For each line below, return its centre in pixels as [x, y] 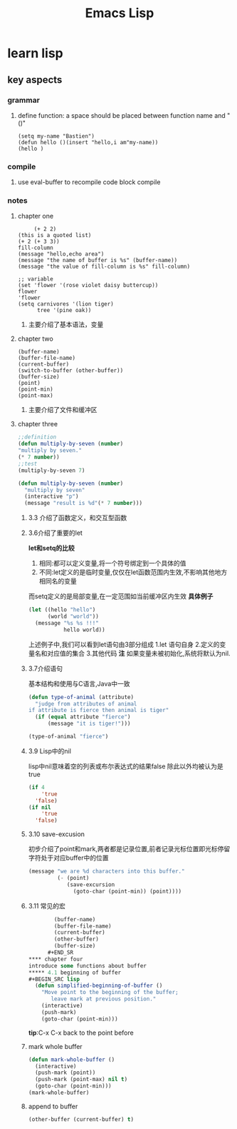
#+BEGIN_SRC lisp [54, 979]
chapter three [38, 424]
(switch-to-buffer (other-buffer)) [70, 371]
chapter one [36, 216]
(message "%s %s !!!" [67, 623]
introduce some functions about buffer [88, 965]
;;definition [37, 437]
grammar [24, 100]
